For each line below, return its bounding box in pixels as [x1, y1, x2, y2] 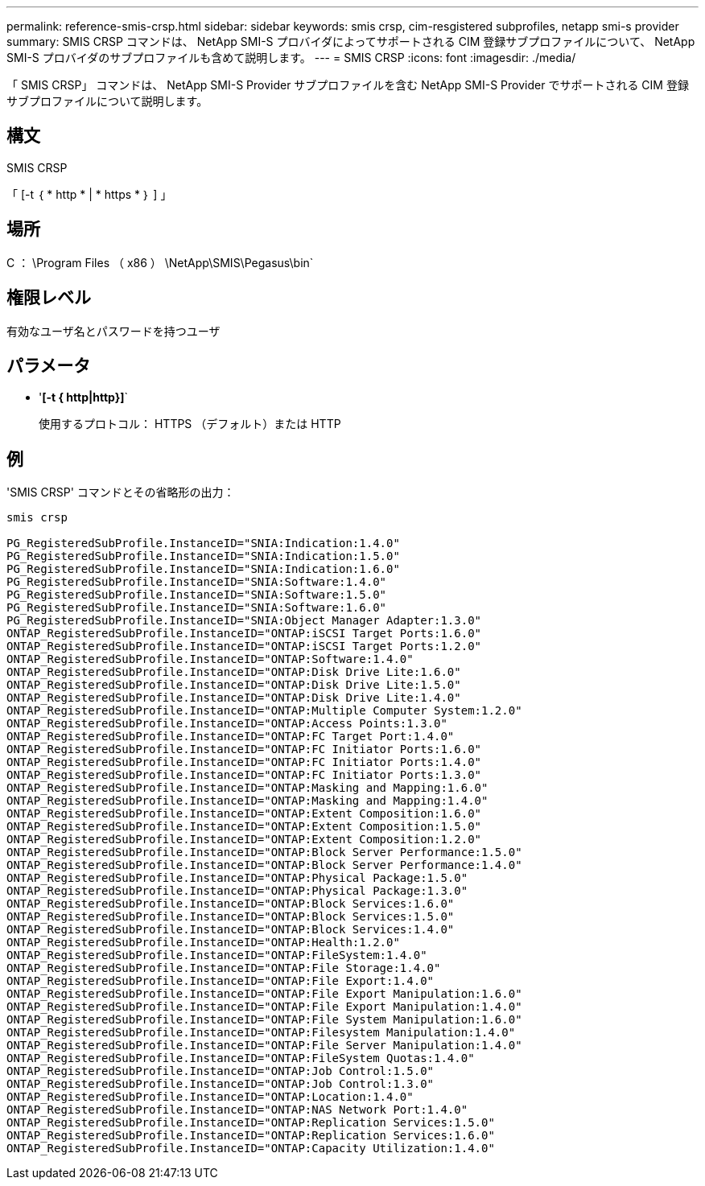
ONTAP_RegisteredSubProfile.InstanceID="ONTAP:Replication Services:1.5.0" [6, 1116, 495, 1130]
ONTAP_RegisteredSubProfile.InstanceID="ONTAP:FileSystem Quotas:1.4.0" [6, 1052, 475, 1065]
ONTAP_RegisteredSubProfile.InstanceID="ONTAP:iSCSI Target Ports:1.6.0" [6, 627, 482, 640]
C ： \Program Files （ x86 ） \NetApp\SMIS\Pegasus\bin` [6, 255, 314, 270]
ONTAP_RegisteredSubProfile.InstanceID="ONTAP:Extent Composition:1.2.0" [6, 833, 482, 846]
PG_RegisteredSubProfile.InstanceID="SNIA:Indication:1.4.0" [6, 537, 400, 550]
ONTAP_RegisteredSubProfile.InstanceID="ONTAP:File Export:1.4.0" [6, 974, 435, 988]
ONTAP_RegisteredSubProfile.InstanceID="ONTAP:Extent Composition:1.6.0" [6, 807, 482, 821]
